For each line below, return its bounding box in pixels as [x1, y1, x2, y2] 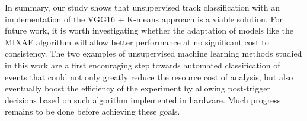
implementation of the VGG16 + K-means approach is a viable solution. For [5, 12, 283, 25]
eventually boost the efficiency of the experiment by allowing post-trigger [5, 82, 270, 94]
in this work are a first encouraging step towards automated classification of [5, 58, 280, 71]
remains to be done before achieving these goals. [5, 105, 180, 117]
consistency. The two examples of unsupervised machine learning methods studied [5, 47, 302, 60]
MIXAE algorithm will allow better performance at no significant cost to [5, 35, 269, 48]
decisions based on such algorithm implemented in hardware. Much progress [5, 93, 281, 106]
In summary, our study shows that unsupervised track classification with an [5, 1, 280, 13]
